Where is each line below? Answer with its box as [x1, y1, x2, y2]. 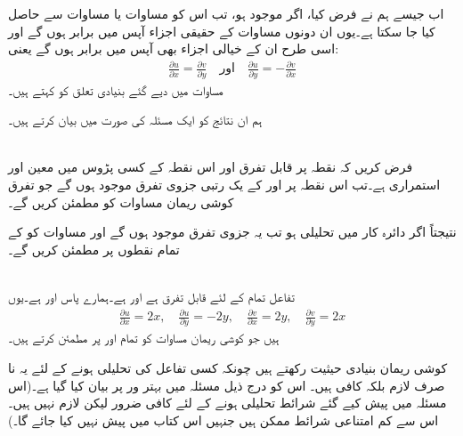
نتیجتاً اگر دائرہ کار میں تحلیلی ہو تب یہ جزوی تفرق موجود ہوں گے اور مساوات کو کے [8, 222, 457, 241]
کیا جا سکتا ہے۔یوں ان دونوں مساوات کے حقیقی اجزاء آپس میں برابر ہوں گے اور [8, 21, 435, 40]
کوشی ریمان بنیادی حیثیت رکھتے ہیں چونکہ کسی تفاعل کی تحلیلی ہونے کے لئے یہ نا [8, 359, 448, 377]
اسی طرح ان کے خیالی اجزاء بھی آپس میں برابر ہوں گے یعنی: [8, 39, 339, 58]
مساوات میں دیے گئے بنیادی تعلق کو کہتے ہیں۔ [8, 80, 223, 99]
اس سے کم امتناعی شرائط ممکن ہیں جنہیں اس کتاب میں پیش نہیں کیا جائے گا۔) [8, 410, 439, 429]
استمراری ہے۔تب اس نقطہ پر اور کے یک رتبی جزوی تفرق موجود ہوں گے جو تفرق [8, 175, 441, 194]
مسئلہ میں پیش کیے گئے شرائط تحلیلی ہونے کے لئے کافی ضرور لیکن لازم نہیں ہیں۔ [8, 393, 447, 412]
